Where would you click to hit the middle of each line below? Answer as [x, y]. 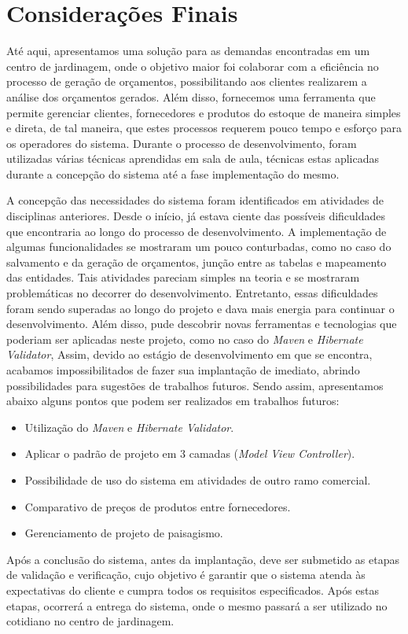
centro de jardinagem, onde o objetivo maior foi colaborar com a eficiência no [193, 66]
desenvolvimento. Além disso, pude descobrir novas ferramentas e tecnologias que [202, 324]
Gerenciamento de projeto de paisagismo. [124, 533]
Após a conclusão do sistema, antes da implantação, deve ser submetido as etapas [203, 559]
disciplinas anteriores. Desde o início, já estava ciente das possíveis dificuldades [196, 216]
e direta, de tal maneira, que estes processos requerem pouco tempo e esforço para [204, 128]
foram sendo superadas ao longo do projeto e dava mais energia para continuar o [200, 308]
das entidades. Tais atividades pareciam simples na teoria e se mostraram [183, 277]
